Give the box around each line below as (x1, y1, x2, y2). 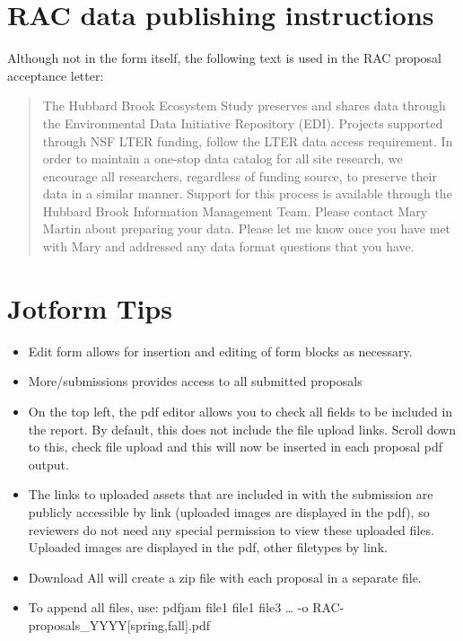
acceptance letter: (7, 66, 104, 84)
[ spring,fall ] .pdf (127, 615, 211, 634)
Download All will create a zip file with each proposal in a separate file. (28, 567, 422, 586)
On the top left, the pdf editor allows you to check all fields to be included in (28, 401, 453, 420)
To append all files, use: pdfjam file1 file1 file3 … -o (28, 598, 309, 617)
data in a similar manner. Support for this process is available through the (42, 184, 452, 203)
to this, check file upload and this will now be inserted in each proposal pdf (28, 437, 443, 456)
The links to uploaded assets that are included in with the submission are (28, 485, 433, 504)
